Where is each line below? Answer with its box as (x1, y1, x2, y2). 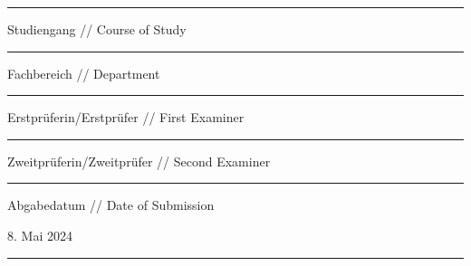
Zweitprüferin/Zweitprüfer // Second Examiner (7, 151, 271, 170)
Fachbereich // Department (7, 63, 160, 82)
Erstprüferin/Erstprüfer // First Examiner (7, 108, 245, 127)
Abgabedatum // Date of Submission (7, 195, 215, 214)
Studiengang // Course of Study (7, 20, 187, 38)
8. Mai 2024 (7, 225, 72, 244)
